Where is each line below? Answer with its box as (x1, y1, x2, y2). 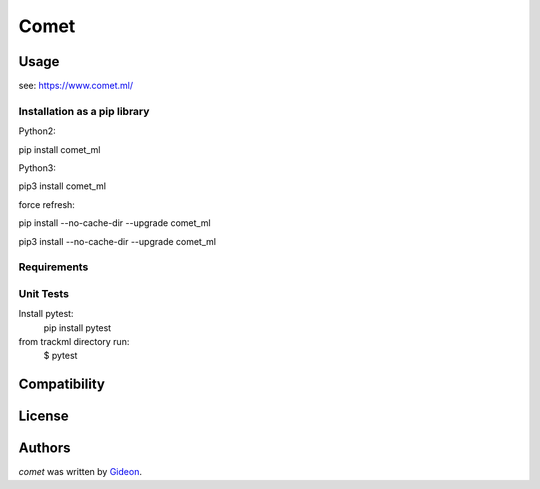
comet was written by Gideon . (18, 466, 142, 478)
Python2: (18, 125, 57, 137)
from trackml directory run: (18, 336, 130, 348)
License (18, 408, 69, 425)
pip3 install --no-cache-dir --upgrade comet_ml (18, 235, 217, 247)
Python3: (18, 161, 57, 174)
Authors (18, 440, 71, 457)
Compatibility (18, 376, 105, 393)
